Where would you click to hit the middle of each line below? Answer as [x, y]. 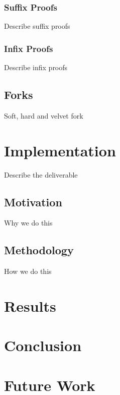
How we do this [28, 271]
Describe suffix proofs [37, 26]
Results [30, 305]
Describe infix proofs [36, 67]
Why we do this [28, 223]
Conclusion [43, 345]
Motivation [33, 202]
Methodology [39, 250]
